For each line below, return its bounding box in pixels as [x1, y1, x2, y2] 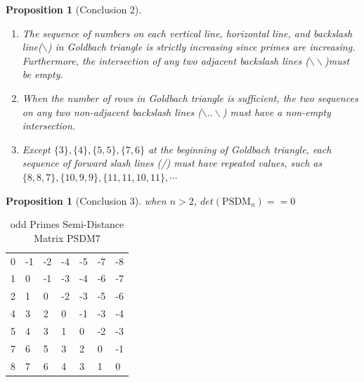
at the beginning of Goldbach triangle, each [148, 141, 332, 156]
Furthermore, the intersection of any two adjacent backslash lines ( [22, 53, 309, 68]
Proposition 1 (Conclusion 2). [6, 2, 142, 16]
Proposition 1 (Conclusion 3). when [6, 193, 167, 208]
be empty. [22, 67, 63, 82]
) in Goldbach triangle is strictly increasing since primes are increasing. [47, 39, 356, 54]
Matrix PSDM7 [34, 230, 100, 245]
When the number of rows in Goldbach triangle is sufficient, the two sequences [22, 90, 358, 105]
